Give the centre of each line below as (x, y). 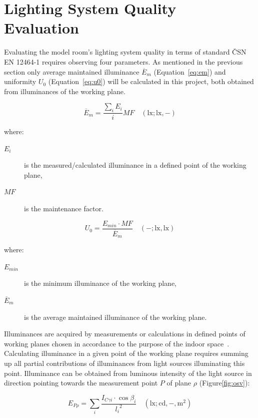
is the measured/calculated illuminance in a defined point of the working (135, 165)
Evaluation (41, 28)
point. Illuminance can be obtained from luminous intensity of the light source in (128, 373)
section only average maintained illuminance (72, 71)
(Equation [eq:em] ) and (190, 71)
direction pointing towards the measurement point (81, 383)
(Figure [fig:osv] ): (224, 383)
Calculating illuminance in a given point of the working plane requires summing (126, 353)
